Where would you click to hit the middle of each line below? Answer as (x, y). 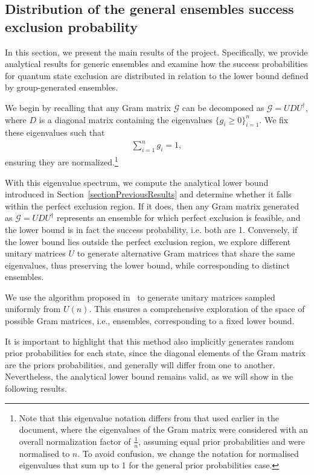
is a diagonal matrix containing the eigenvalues (126, 119)
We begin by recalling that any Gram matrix (88, 107)
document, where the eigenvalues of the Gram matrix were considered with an (164, 429)
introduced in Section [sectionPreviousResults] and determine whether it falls (148, 194)
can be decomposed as (223, 107)
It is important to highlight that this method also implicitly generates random (149, 341)
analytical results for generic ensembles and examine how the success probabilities (156, 64)
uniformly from (33, 309)
